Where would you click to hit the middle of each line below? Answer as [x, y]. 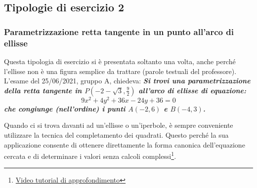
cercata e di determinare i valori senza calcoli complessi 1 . [90, 155]
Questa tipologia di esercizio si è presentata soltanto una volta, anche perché [120, 61]
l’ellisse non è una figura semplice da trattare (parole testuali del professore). [120, 71]
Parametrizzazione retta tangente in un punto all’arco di [119, 31]
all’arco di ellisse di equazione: [192, 90]
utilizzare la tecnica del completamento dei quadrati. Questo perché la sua [116, 134]
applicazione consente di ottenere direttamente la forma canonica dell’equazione [125, 144]
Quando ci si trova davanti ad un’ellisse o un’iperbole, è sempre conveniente [119, 125]
